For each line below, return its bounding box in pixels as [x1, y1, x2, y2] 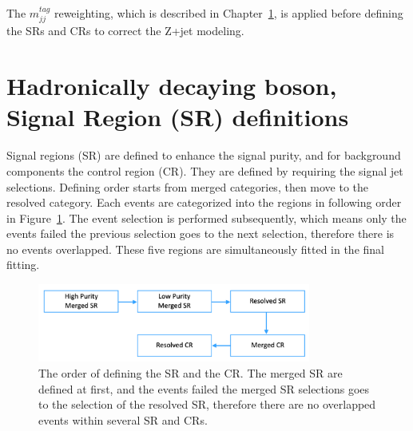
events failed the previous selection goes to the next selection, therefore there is [6, 225, 395, 242]
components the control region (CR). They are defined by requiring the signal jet [6, 162, 403, 179]
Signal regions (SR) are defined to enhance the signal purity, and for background [6, 147, 401, 164]
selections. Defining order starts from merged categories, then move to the [6, 178, 369, 195]
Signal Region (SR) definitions [6, 101, 349, 133]
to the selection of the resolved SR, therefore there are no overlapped [38, 396, 376, 413]
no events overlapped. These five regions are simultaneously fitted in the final [6, 240, 384, 257]
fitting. [6, 256, 40, 273]
